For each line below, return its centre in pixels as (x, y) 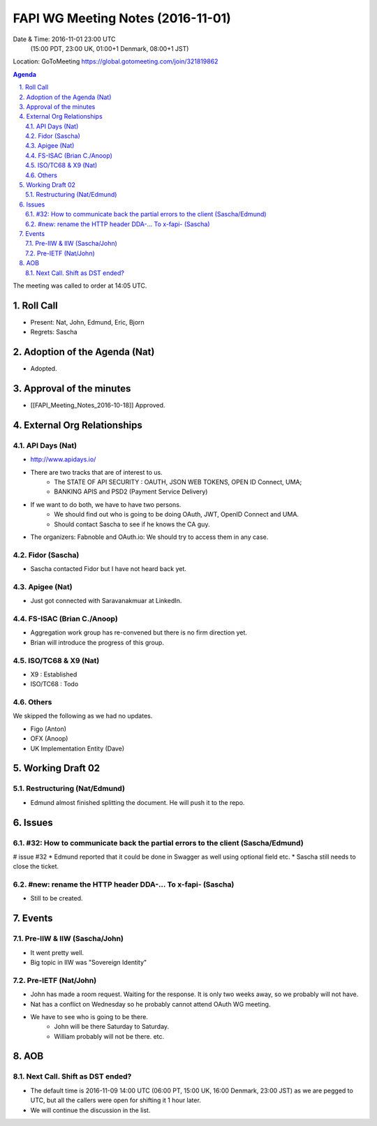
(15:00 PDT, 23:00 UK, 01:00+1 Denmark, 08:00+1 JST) (110, 48)
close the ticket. (36, 866)
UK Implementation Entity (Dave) (77, 748)
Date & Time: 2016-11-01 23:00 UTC (64, 39)
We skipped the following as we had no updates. (83, 716)
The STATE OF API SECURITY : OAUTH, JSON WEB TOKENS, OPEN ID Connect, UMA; (178, 482)
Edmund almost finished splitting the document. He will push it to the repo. (138, 802)
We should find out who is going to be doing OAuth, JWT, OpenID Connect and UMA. (177, 514)
